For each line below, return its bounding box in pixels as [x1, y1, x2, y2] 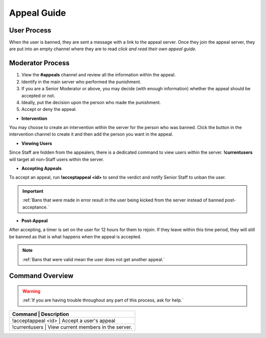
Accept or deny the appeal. [21, 106, 77, 112]
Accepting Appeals [21, 166, 62, 171]
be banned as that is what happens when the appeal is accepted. [9, 234, 141, 239]
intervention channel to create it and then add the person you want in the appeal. [9, 131, 173, 137]
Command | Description [12, 310, 69, 317]
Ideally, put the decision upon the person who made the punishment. [21, 99, 161, 105]
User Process [9, 26, 52, 34]
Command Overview [9, 271, 74, 280]
